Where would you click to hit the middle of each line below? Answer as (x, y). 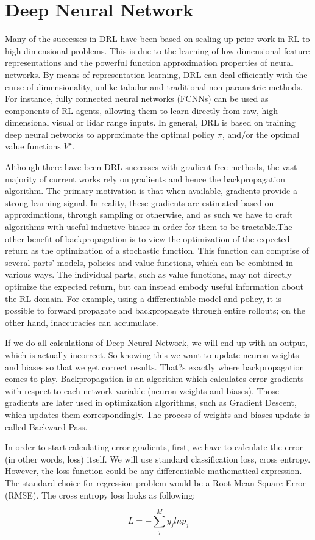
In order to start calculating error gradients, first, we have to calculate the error (154, 447)
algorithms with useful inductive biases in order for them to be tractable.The (149, 227)
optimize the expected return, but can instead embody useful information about (154, 286)
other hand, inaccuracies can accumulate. (82, 322)
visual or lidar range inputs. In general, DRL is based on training (174, 122)
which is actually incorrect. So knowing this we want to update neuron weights (152, 354)
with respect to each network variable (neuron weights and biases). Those (142, 390)
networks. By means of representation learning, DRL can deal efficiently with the (156, 74)
